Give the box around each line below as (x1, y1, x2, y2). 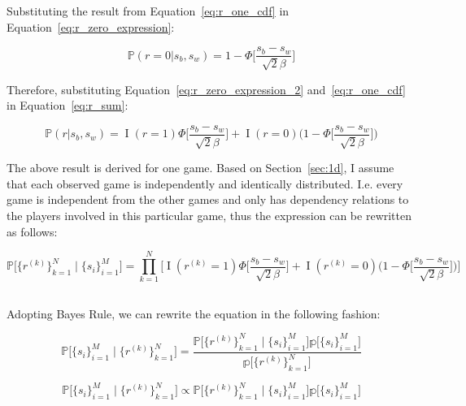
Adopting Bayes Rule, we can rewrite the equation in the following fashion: (7, 304, 381, 322)
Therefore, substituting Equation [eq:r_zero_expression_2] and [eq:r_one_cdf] (7, 80, 406, 97)
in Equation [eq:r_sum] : (7, 97, 128, 114)
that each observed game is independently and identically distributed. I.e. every (7, 175, 403, 192)
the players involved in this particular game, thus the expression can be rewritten (7, 207, 412, 224)
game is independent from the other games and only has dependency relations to (7, 191, 409, 208)
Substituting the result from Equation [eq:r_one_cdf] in (7, 2, 290, 19)
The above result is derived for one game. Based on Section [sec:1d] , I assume (7, 159, 394, 176)
